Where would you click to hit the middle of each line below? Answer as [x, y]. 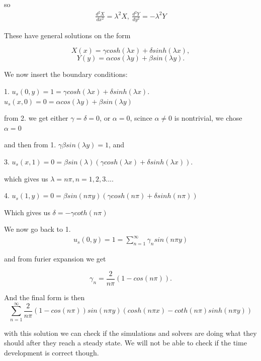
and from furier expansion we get [55, 259]
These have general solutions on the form [67, 35]
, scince [141, 118]
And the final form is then [45, 297]
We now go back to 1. [37, 229]
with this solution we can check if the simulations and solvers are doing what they [130, 333]
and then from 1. [30, 145]
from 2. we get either [36, 118]
